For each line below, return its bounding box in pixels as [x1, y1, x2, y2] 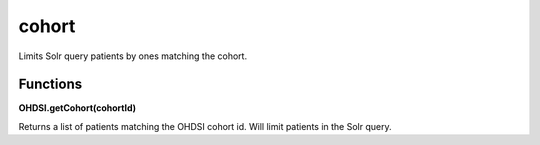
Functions [18, 76, 83, 93]
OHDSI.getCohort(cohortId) [18, 102, 137, 114]
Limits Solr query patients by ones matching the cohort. [18, 50, 248, 62]
